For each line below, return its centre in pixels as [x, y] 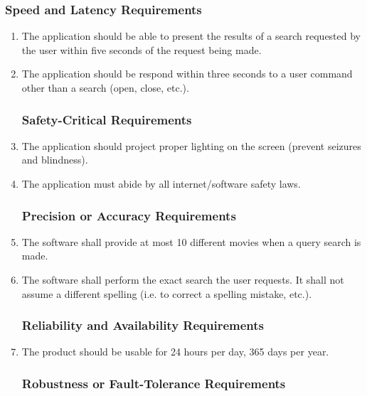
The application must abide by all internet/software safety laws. [161, 183]
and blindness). [55, 160]
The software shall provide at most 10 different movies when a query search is [191, 241]
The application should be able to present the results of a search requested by [191, 36]
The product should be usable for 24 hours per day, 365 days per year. [175, 352]
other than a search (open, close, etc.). [105, 87]
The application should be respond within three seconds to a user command [187, 74]
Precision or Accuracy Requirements [129, 215]
